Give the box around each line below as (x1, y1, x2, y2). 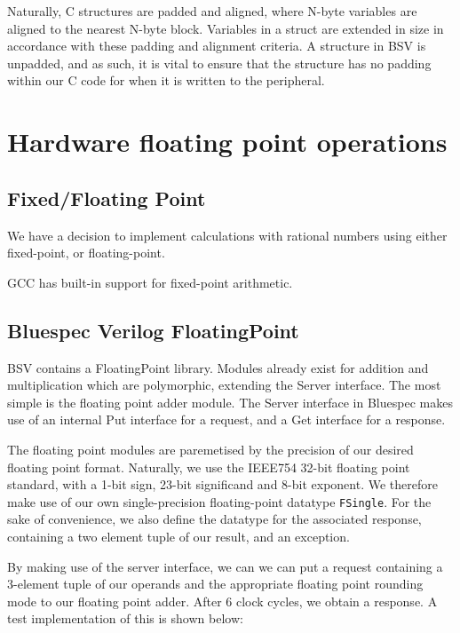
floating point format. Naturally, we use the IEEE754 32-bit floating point (7, 457, 410, 476)
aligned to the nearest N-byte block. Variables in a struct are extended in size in (7, 19, 444, 37)
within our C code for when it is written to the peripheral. (7, 71, 325, 90)
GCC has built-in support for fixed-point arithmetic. (7, 273, 293, 291)
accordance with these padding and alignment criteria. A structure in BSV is (7, 36, 426, 55)
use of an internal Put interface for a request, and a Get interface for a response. (7, 410, 446, 429)
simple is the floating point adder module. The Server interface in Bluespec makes (7, 392, 453, 411)
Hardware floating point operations (7, 123, 448, 160)
